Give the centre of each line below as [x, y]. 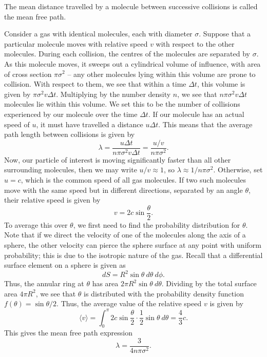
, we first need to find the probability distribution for [157, 224]
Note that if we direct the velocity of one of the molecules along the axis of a [125, 235]
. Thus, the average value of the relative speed [129, 303]
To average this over [36, 224]
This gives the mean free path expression [69, 333]
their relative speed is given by [52, 200]
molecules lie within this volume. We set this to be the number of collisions [122, 104]
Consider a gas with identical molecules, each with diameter [98, 34]
